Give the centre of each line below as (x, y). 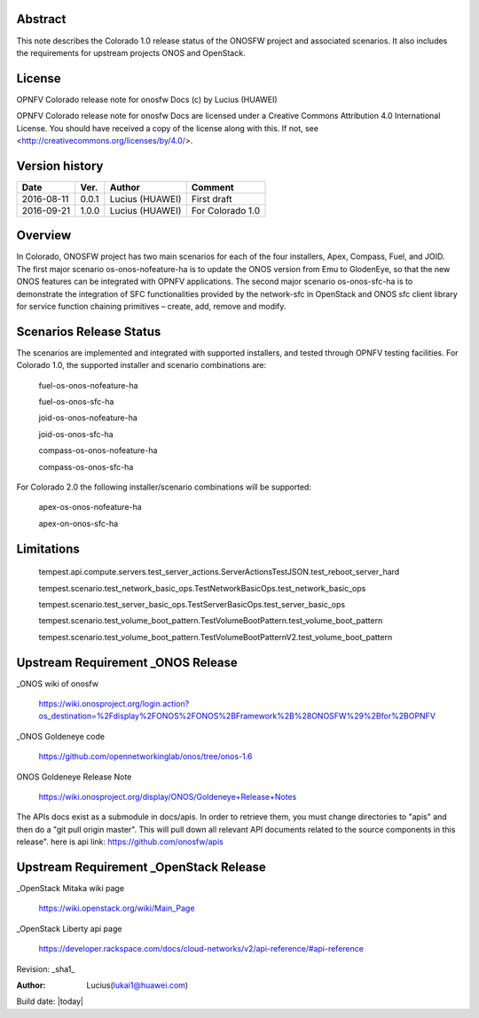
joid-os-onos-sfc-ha (76, 434)
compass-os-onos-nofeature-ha (98, 450)
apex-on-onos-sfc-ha (79, 523)
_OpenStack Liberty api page (69, 928)
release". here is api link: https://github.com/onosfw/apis (120, 842)
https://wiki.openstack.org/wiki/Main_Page (117, 908)
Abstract (41, 19)
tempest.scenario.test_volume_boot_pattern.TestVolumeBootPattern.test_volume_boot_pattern (211, 621)
